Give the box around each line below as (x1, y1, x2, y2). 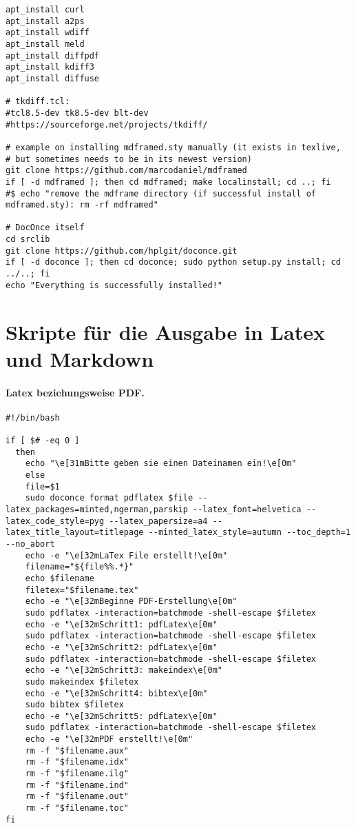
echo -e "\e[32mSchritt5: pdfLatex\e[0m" (25, 711, 218, 721)
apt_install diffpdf (6, 50, 100, 61)
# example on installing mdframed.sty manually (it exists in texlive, (6, 142, 341, 152)
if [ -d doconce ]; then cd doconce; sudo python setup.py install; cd (6, 257, 341, 267)
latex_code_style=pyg (6, 516, 105, 526)
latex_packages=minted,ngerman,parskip (6, 505, 188, 515)
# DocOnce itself (6, 223, 85, 233)
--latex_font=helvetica (193, 505, 302, 515)
